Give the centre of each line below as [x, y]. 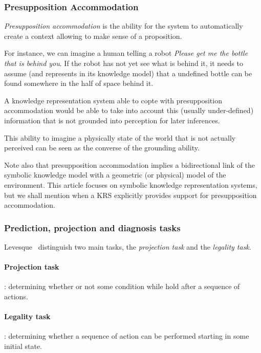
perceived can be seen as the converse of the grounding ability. [102, 148]
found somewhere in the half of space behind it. [79, 83]
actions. [16, 296]
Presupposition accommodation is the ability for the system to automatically [124, 26]
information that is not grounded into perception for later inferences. [112, 120]
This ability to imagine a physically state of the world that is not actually [120, 137]
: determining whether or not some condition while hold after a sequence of [122, 286]
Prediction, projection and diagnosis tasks [92, 227]
